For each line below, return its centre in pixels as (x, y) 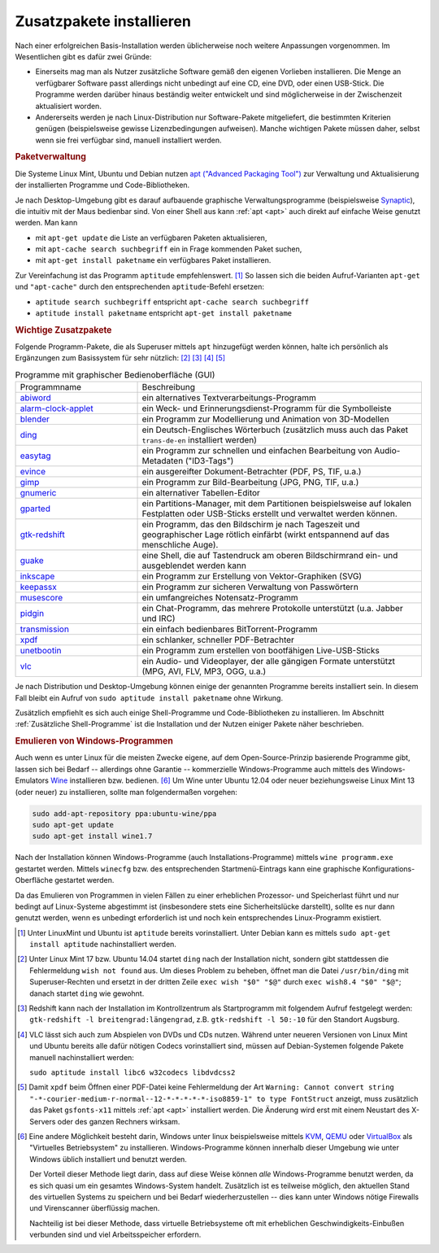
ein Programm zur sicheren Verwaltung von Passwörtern (250, 587)
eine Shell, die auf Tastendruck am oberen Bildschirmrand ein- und (270, 556)
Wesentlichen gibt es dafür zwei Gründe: (83, 56)
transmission (44, 629)
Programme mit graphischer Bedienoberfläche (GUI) (115, 375)
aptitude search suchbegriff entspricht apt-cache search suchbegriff (172, 302)
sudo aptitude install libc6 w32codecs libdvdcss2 (133, 1073)
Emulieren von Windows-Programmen (94, 741)
